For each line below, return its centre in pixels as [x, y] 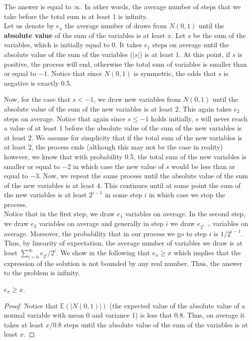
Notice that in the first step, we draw [59, 214]
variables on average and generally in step [101, 223]
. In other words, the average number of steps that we [161, 6]
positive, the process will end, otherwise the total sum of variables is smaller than [126, 64]
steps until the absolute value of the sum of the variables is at [156, 324]
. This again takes [205, 108]
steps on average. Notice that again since [65, 118]
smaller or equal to [32, 166]
